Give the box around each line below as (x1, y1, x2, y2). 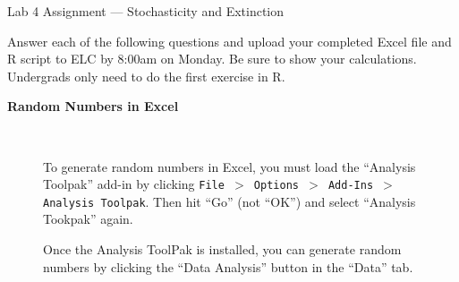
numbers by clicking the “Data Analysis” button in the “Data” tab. (43, 257, 413, 276)
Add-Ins (327, 179, 374, 192)
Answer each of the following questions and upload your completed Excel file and (7, 31, 452, 50)
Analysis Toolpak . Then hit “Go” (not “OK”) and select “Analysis (43, 192, 416, 210)
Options (253, 179, 299, 192)
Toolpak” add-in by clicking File (43, 175, 225, 193)
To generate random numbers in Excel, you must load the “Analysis (43, 157, 416, 175)
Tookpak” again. (43, 209, 133, 228)
